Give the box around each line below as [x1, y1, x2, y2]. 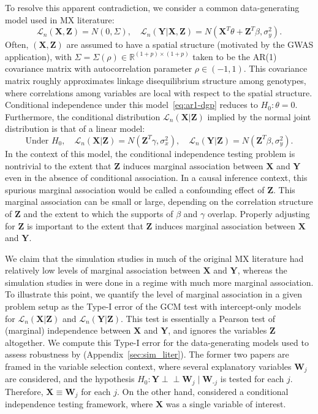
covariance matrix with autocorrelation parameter [5, 62, 192, 75]
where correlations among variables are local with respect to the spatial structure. [5, 86, 312, 99]
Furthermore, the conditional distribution [5, 110, 161, 123]
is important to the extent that [26, 219, 143, 232]
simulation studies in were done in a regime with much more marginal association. [5, 275, 314, 288]
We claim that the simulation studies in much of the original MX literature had [5, 251, 304, 264]
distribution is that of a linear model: [5, 122, 145, 135]
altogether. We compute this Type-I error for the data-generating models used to [5, 335, 309, 348]
